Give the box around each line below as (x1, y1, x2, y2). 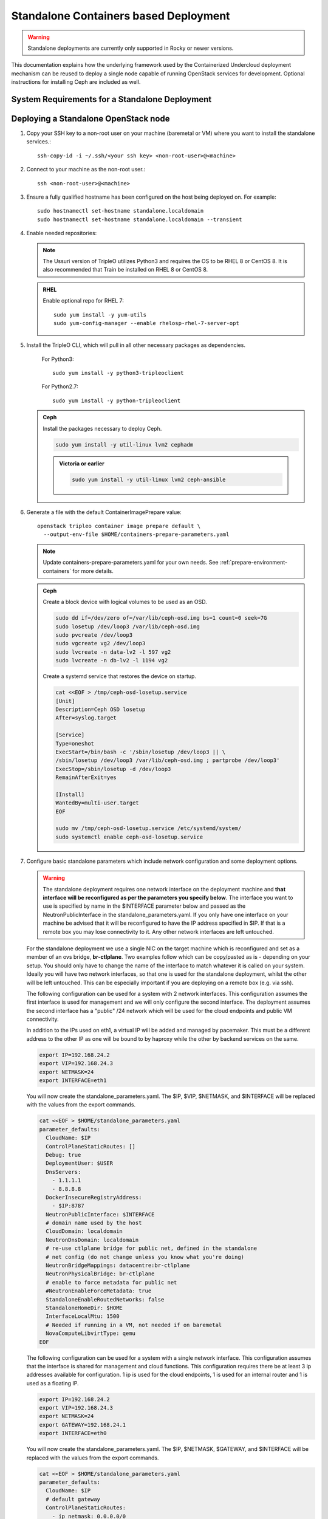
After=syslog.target (55, 715, 117, 721)
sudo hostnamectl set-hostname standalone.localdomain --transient (37, 216, 242, 223)
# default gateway (46, 1495, 100, 1503)
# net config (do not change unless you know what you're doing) (46, 1253, 245, 1260)
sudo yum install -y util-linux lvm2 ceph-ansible (72, 476, 226, 483)
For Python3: (41, 355, 74, 363)
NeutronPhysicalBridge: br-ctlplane (46, 1270, 155, 1277)
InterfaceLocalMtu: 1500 (46, 1313, 120, 1320)
